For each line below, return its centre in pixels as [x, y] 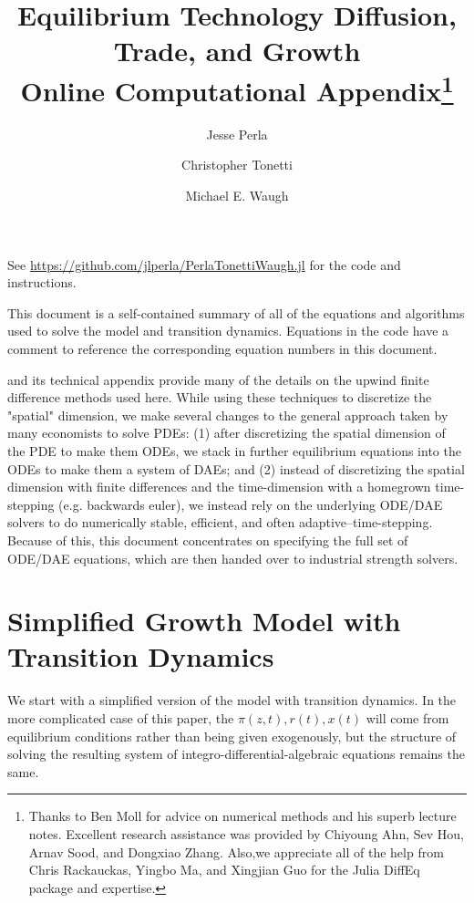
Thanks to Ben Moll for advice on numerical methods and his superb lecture [242, 816]
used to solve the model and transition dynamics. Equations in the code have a [228, 331]
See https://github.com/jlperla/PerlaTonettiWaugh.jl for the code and [204, 264]
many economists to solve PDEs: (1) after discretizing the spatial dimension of [227, 433]
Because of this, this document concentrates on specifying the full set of [208, 540]
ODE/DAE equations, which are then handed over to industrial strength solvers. [233, 558]
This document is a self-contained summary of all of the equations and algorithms [236, 312]
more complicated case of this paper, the [121, 718]
